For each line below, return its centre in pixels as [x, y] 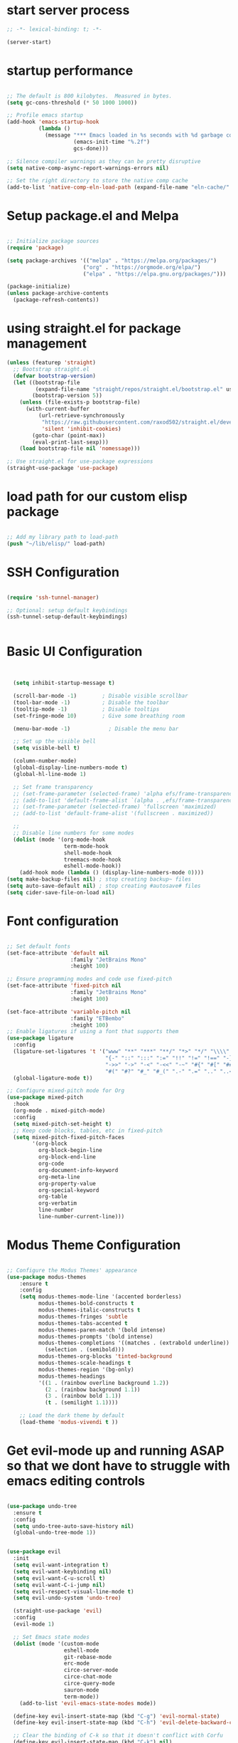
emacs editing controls [76, 1481]
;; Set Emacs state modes [52, 1637]
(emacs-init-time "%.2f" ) [112, 142]
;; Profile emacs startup [45, 115]
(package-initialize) [39, 287]
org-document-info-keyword [78, 1170]
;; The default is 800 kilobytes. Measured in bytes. [90, 96]
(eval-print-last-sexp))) [71, 442]
